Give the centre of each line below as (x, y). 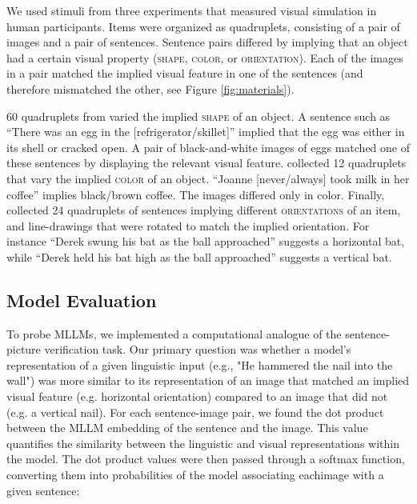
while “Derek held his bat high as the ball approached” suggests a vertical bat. (199, 256)
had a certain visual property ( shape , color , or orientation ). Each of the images (205, 57)
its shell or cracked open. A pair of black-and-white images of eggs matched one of (208, 147)
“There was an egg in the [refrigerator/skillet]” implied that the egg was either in (206, 132)
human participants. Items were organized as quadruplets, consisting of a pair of (203, 26)
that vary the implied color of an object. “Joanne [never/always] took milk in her (208, 178)
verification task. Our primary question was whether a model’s (198, 349)
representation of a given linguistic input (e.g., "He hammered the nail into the (200, 364)
